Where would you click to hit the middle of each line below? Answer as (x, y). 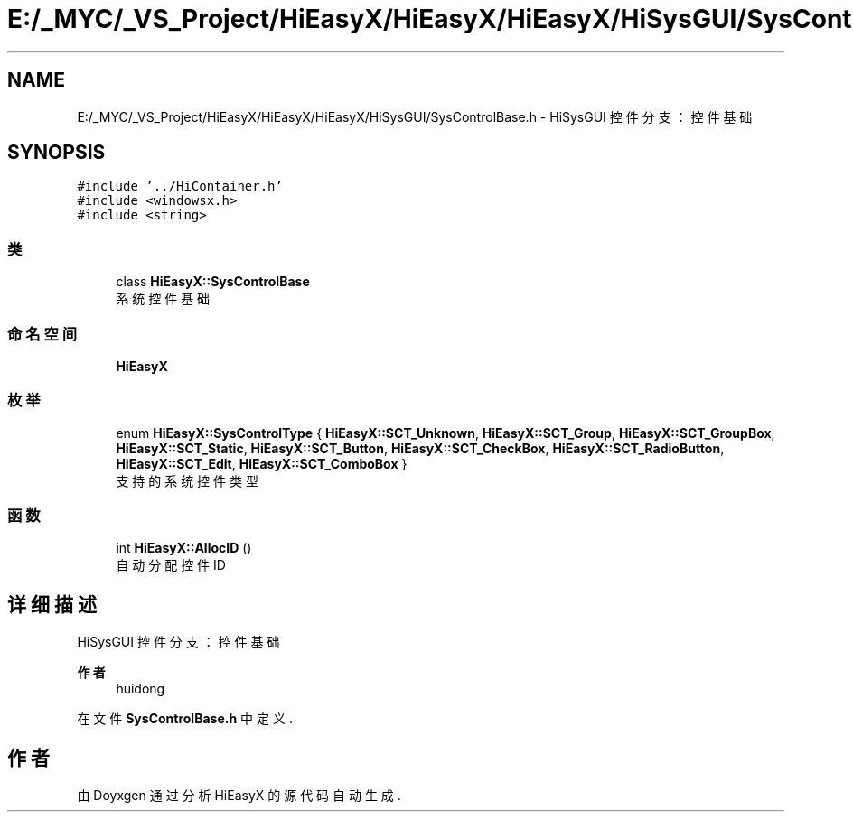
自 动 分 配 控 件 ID (171, 565)
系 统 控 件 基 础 (163, 299)
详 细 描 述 (52, 604)
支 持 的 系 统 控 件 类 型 (187, 480)
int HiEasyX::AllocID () (184, 548)
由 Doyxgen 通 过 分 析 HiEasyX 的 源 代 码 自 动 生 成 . (239, 796)
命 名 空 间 (42, 334)
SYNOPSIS (56, 153)
